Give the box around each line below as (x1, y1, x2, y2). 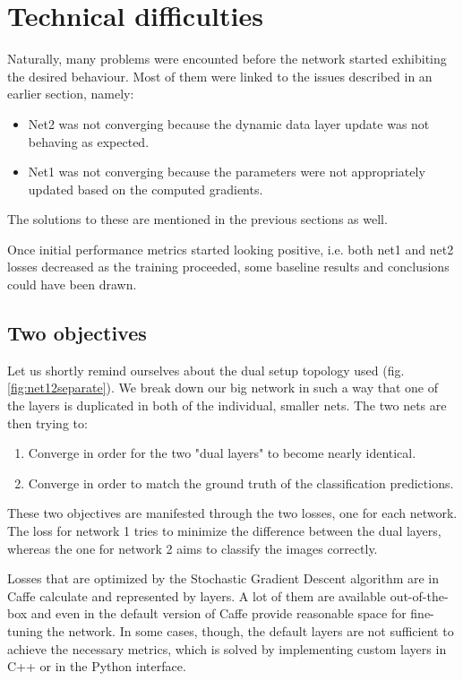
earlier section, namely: (7, 84, 134, 103)
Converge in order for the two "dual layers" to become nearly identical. (28, 444, 416, 462)
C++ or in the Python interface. (7, 657, 186, 676)
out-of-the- (390, 586, 449, 605)
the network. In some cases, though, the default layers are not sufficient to (47, 621, 454, 640)
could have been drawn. (7, 275, 137, 294)
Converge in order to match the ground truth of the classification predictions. (28, 473, 454, 492)
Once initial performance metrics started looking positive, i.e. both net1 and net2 (7, 239, 454, 258)
